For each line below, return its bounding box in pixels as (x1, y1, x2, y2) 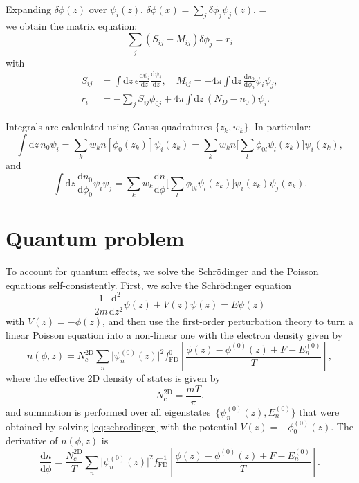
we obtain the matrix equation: (6, 18, 138, 33)
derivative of (6, 433, 58, 448)
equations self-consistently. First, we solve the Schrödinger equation (6, 277, 291, 292)
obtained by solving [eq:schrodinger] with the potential (6, 419, 237, 433)
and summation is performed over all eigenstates (6, 404, 211, 419)
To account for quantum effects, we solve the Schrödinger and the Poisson (6, 264, 319, 279)
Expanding (6, 2, 51, 16)
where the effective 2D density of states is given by (6, 371, 221, 385)
